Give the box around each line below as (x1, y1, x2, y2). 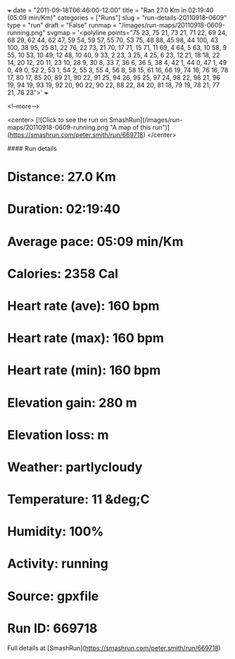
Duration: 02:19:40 (7, 201, 121, 217)
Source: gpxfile (7, 588, 99, 604)
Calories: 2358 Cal (7, 266, 118, 281)
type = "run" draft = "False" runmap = (7, 21, 118, 29)
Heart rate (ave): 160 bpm (7, 297, 160, 314)
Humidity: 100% (7, 524, 104, 540)
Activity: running (7, 556, 109, 572)
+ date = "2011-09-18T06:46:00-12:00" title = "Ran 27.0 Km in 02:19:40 (7, 6, 214, 14)
